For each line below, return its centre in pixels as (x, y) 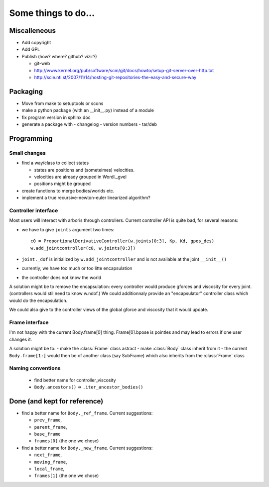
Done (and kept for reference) (56, 401)
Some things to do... (52, 13)
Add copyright (36, 43)
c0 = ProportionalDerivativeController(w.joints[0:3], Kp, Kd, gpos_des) (123, 241)
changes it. (21, 339)
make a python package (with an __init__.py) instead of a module (88, 110)
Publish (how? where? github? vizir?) (59, 56)
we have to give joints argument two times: (68, 229)
